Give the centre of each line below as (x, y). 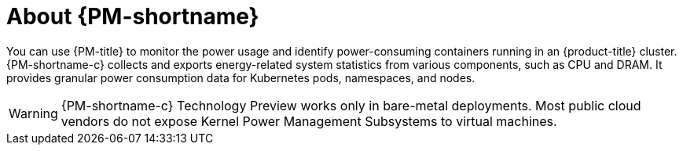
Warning (33, 113)
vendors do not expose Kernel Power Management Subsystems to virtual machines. (309, 121)
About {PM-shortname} (133, 16)
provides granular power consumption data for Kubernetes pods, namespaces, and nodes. (241, 77)
